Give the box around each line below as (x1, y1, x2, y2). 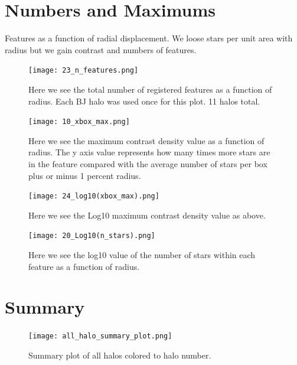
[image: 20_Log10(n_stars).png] (28, 232, 155, 240)
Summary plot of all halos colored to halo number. (28, 349, 211, 361)
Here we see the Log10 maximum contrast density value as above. (28, 208, 266, 221)
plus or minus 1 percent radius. (28, 169, 141, 181)
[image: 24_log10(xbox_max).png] (28, 192, 159, 201)
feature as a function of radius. (28, 260, 140, 272)
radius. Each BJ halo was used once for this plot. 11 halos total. (28, 94, 260, 107)
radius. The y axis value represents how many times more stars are (28, 146, 270, 158)
